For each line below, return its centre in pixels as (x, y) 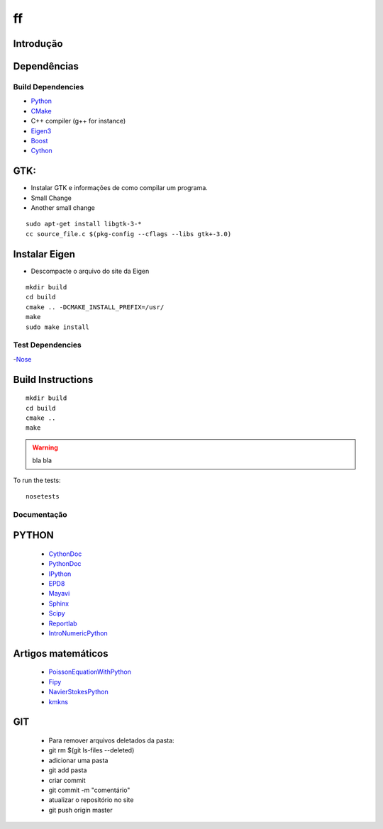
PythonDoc (65, 564)
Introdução (38, 44)
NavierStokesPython (79, 692)
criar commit (67, 780)
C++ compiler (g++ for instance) (78, 121)
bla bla (42, 460)
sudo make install (58, 327)
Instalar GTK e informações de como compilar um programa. (120, 188)
